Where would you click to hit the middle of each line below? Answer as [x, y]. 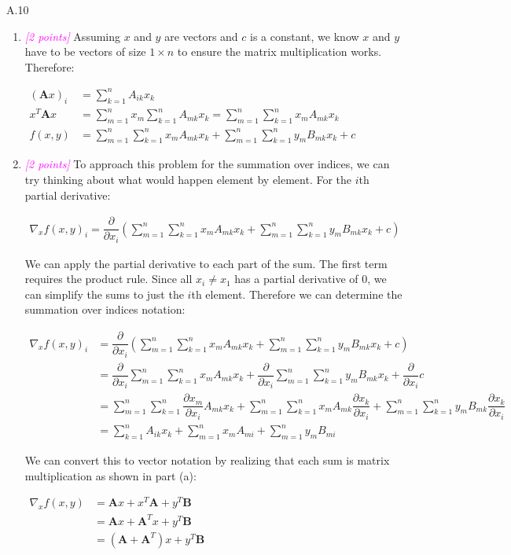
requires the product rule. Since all [108, 279]
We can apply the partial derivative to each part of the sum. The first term [206, 263]
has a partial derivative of [296, 279]
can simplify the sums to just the [104, 294]
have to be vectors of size [85, 51]
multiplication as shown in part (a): [110, 475]
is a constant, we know [305, 36]
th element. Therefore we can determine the [297, 294]
